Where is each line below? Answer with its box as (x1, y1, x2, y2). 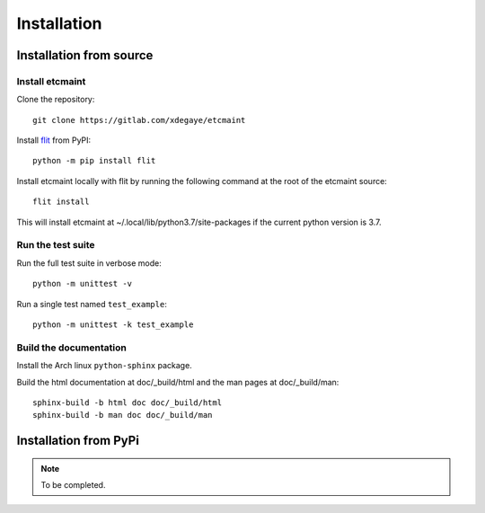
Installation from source (16, 48, 154, 63)
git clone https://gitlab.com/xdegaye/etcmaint (32, 115, 246, 125)
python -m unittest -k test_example (32, 319, 194, 330)
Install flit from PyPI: (16, 135, 92, 146)
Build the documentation (16, 341, 128, 354)
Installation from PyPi (16, 433, 139, 448)
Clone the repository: (16, 94, 95, 105)
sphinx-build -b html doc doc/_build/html (32, 397, 223, 408)
